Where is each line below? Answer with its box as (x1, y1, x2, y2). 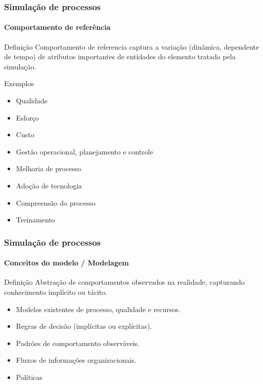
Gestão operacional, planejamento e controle (16, 146, 153, 157)
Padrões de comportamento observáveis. (16, 337, 140, 348)
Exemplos (4, 78, 34, 89)
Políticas (16, 371, 42, 382)
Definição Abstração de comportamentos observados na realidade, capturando (4, 277, 245, 287)
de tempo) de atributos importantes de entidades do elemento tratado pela (4, 51, 236, 62)
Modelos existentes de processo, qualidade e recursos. (16, 303, 181, 314)
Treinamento (16, 214, 55, 225)
